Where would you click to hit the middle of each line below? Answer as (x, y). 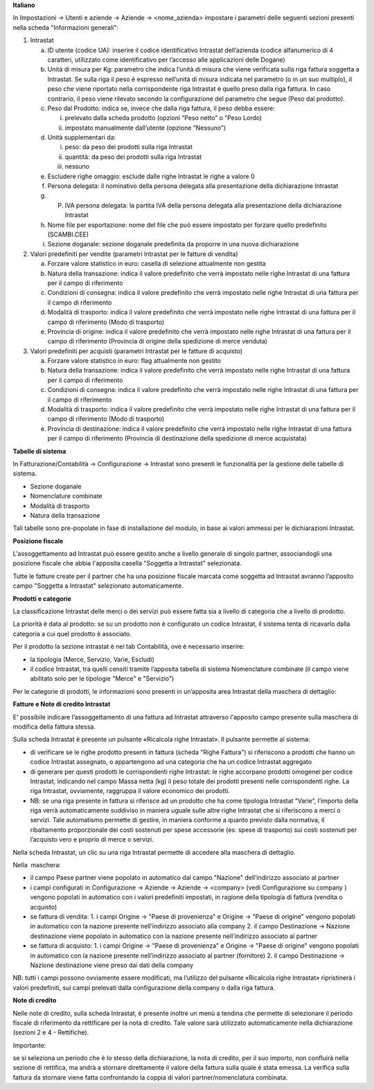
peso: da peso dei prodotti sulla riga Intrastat (129, 147)
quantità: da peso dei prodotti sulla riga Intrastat (133, 157)
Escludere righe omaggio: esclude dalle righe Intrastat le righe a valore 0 (151, 176)
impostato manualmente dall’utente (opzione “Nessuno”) (145, 128)
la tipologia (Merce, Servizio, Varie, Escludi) (92, 659)
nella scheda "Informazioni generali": (66, 27)
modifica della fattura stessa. (54, 726)
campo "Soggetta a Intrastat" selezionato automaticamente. (98, 586)
